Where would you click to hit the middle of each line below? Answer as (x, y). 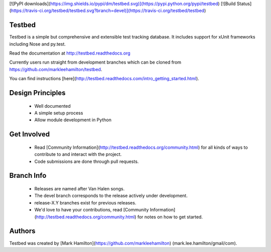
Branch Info (28, 176)
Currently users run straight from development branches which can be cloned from (95, 62)
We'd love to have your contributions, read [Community (92, 210)
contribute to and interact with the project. (78, 154)
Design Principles (37, 93)
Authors (22, 231)
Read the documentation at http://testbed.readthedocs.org (70, 53)
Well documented (53, 106)
